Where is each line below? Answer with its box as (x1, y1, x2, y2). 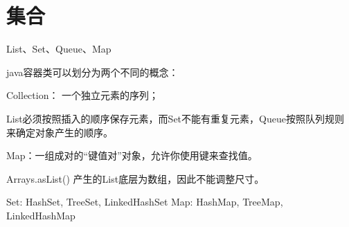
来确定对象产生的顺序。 (6, 125, 113, 139)
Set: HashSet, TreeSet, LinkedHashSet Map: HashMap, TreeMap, (6, 194, 283, 209)
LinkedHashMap (6, 208, 75, 222)
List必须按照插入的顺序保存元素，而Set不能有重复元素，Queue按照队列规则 (6, 111, 344, 125)
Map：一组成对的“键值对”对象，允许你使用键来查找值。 (6, 148, 258, 163)
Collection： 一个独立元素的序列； (6, 88, 159, 102)
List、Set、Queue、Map (6, 42, 111, 56)
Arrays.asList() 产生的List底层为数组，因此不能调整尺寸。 (6, 171, 265, 185)
